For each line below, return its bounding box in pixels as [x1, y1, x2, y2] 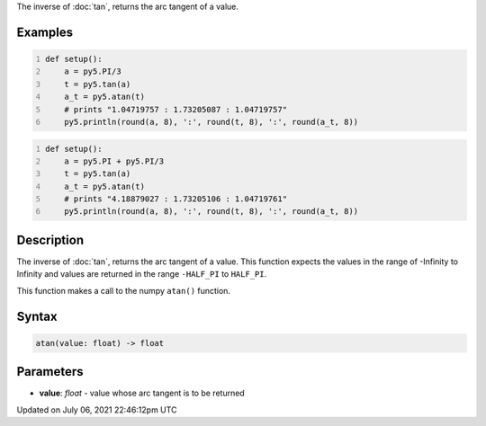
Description [16, 232, 85, 247]
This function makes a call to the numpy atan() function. [16, 285, 231, 296]
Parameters [16, 364, 84, 379]
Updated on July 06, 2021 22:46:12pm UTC [16, 404, 177, 415]
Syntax [16, 308, 58, 324]
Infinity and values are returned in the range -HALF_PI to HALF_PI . [16, 269, 267, 280]
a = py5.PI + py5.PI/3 [64, 155, 165, 166]
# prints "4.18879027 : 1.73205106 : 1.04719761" [64, 194, 288, 204]
